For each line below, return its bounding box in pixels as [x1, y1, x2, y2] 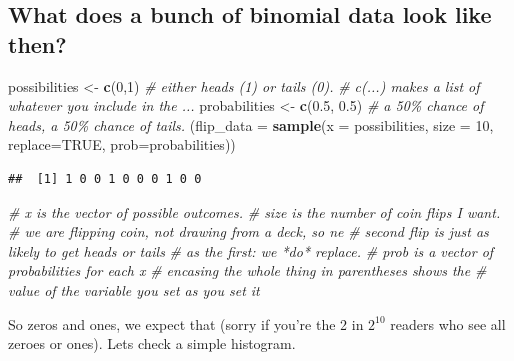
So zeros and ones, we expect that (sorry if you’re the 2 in [8, 313, 364, 334]
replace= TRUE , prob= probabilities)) [8, 134, 236, 155]
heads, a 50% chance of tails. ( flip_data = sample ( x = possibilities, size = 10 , [8, 114, 494, 135]
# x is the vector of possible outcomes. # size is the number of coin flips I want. [8, 201, 501, 222]
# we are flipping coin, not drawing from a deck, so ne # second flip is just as [8, 221, 489, 242]
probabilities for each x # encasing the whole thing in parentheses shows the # [8, 260, 487, 281]
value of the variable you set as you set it [8, 279, 260, 300]
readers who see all [390, 313, 506, 334]
